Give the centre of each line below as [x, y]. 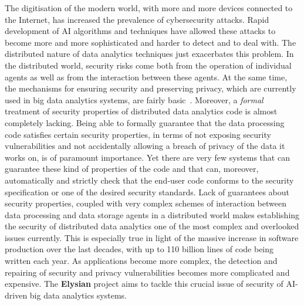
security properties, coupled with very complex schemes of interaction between [146, 203]
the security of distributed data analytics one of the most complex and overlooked [152, 226]
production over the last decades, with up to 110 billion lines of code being [139, 249]
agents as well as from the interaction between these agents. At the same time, [146, 77]
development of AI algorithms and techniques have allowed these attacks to [140, 31]
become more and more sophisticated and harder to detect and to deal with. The [151, 42]
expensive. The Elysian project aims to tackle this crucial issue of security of [144, 284]
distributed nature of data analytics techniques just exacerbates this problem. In [149, 54]
